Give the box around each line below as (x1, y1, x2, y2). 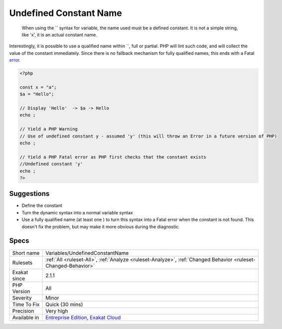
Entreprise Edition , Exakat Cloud (45, 314, 121, 321)
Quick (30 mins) (45, 301, 83, 308)
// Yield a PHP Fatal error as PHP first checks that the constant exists (19, 154, 207, 160)
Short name (12, 249, 40, 256)
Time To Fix (12, 301, 40, 308)
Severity (12, 294, 32, 301)
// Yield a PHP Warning (19, 126, 78, 132)
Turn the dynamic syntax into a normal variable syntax (21, 209, 133, 215)
